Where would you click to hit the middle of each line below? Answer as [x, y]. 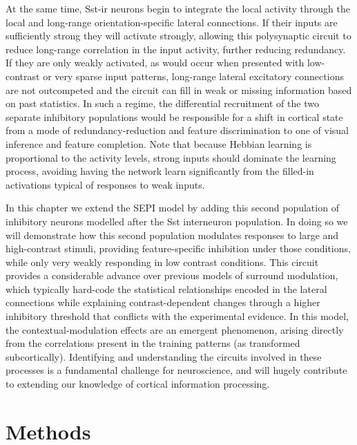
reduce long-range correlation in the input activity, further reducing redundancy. [176, 49]
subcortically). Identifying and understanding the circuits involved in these [164, 356]
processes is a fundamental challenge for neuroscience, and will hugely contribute [176, 370]
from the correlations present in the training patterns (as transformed [153, 343]
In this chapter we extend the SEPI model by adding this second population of [172, 208]
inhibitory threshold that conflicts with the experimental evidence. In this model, [177, 316]
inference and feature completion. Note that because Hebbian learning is [159, 143]
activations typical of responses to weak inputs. [105, 184]
